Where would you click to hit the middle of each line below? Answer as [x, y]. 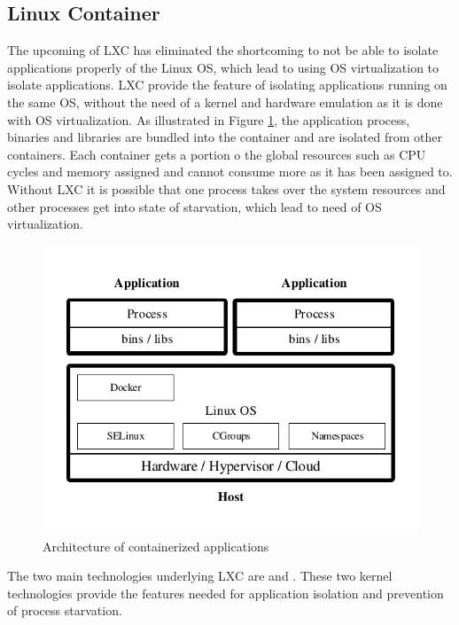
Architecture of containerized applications [156, 546]
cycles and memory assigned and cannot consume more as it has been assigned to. [230, 172]
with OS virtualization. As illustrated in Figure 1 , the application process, [209, 119]
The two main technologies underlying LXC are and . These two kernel [200, 576]
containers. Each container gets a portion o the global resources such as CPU [217, 154]
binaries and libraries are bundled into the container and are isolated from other [225, 137]
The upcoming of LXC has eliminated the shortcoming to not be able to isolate [223, 50]
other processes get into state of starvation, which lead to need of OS [194, 206]
